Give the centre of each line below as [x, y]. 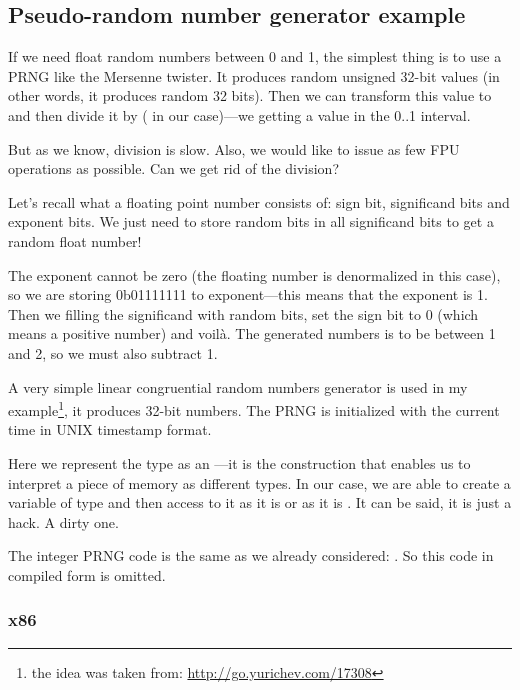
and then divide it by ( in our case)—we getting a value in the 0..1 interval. [239, 114]
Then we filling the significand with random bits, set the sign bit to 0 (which [243, 313]
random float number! [75, 240]
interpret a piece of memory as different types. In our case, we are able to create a [259, 482]
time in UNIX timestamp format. [110, 429]
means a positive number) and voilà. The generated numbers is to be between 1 [252, 333]
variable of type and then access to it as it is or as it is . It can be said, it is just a [260, 502]
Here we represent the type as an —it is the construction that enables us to [239, 462]
